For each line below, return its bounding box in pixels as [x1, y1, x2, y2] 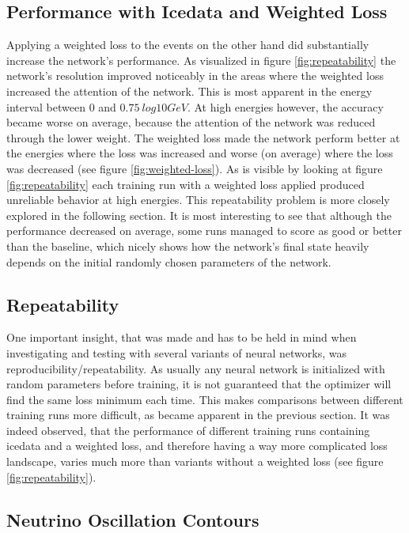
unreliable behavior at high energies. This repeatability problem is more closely [6, 191, 390, 208]
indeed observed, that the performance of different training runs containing [6, 421, 370, 438]
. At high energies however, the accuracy [187, 98, 384, 115]
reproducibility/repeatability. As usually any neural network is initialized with [6, 360, 385, 376]
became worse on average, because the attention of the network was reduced [6, 114, 376, 130]
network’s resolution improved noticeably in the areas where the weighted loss [6, 67, 384, 84]
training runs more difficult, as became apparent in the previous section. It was [6, 406, 390, 423]
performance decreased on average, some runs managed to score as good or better [6, 222, 402, 239]
